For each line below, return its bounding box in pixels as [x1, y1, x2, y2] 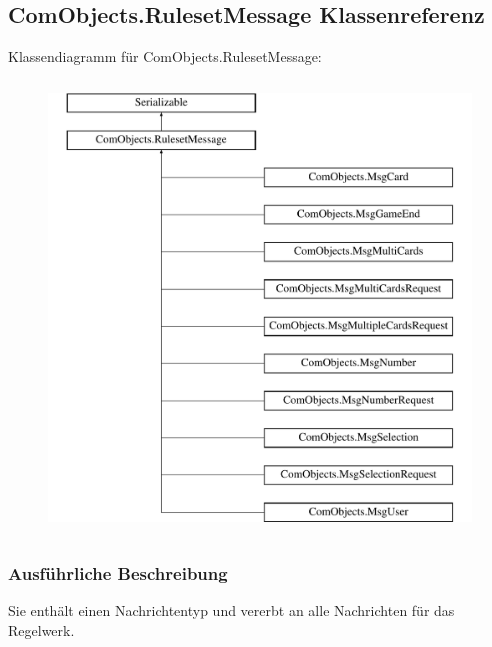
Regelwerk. [8, 619, 75, 640]
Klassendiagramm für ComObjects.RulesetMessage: [8, 46, 322, 67]
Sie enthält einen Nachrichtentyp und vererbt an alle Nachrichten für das [8, 600, 455, 621]
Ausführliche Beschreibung [8, 560, 228, 585]
